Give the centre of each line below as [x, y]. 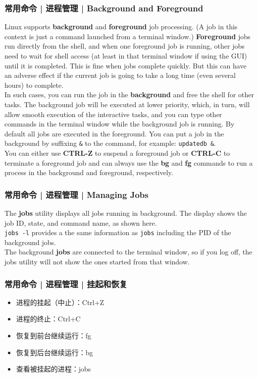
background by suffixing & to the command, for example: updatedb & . [110, 143]
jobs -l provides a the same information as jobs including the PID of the [118, 232]
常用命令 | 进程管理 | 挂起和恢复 [66, 283]
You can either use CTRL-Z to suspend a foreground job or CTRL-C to [117, 153]
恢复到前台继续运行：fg [54, 336]
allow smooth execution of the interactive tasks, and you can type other [113, 114]
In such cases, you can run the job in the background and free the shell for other [129, 94]
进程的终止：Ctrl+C [48, 319]
